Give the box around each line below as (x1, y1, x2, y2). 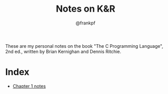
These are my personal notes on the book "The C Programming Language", (5, 43, 163, 49)
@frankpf (75, 20, 96, 26)
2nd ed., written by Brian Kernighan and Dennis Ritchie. (5, 48, 121, 54)
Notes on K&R (55, 3, 116, 15)
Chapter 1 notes (12, 83, 46, 89)
